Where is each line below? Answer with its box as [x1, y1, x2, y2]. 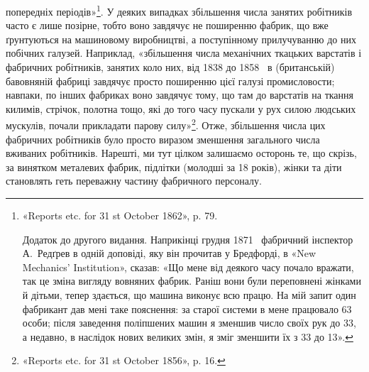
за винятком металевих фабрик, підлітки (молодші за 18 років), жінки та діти [6, 159, 342, 174]
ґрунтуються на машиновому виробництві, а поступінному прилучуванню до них [6, 31, 357, 46]
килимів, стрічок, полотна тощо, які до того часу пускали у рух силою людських [6, 101, 356, 116]
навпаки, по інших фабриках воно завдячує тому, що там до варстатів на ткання [6, 87, 353, 102]
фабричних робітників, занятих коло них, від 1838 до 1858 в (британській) [6, 60, 335, 75]
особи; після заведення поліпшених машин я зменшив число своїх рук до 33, [22, 315, 356, 330]
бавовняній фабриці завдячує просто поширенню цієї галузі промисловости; [6, 73, 335, 88]
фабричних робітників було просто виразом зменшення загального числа [6, 131, 320, 146]
